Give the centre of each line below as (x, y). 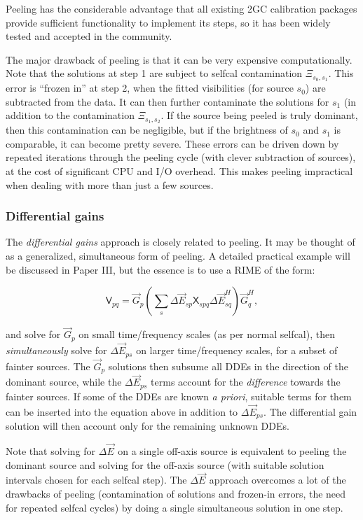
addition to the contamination (70, 115)
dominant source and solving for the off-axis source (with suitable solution (165, 464)
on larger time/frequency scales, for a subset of (237, 350)
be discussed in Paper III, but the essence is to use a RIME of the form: (160, 269)
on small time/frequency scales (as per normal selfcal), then (207, 334)
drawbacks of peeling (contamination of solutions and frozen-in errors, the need (176, 494)
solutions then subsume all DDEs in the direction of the (228, 366)
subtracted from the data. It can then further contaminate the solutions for (167, 101)
